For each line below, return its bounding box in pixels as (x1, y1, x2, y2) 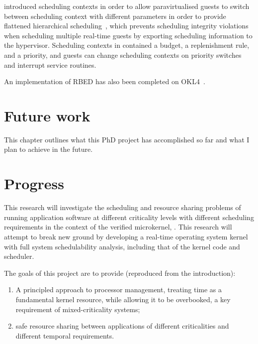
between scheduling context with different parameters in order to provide (4, 10, 226, 21)
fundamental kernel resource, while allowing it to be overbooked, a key (15, 294, 231, 304)
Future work (4, 105, 90, 125)
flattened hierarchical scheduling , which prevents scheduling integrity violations (4, 20, 249, 31)
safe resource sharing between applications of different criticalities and (15, 321, 229, 331)
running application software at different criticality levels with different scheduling (4, 212, 254, 222)
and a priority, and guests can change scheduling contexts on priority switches (4, 49, 242, 60)
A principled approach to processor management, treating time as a (15, 284, 222, 295)
